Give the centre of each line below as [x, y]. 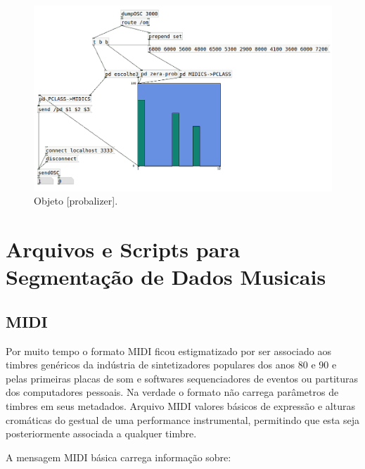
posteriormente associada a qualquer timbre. [101, 433]
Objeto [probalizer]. [76, 201]
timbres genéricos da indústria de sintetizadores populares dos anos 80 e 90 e [171, 365]
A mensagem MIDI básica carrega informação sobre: [119, 457]
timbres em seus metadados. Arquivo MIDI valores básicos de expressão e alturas [180, 406]
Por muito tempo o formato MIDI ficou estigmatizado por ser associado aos [168, 351]
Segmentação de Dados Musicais [166, 277]
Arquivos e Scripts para [123, 249]
